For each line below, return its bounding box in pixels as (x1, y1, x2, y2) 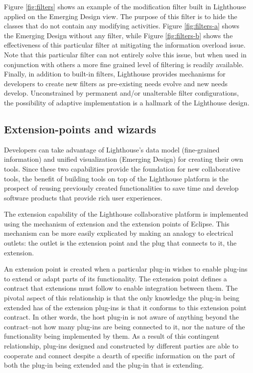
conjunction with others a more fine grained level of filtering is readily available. (4, 59, 244, 69)
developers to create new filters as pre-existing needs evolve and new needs (4, 78, 228, 88)
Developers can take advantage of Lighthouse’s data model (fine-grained (4, 144, 220, 154)
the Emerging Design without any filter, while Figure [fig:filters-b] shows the (4, 30, 233, 40)
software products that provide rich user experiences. (4, 192, 162, 202)
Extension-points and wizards (4, 121, 156, 136)
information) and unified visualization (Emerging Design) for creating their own (4, 154, 243, 164)
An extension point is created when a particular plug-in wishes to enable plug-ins (4, 264, 248, 274)
